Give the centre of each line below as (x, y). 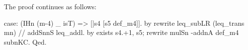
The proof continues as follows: (50, 6)
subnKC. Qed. (25, 42)
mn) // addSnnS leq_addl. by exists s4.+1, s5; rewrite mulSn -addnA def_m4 (121, 32)
